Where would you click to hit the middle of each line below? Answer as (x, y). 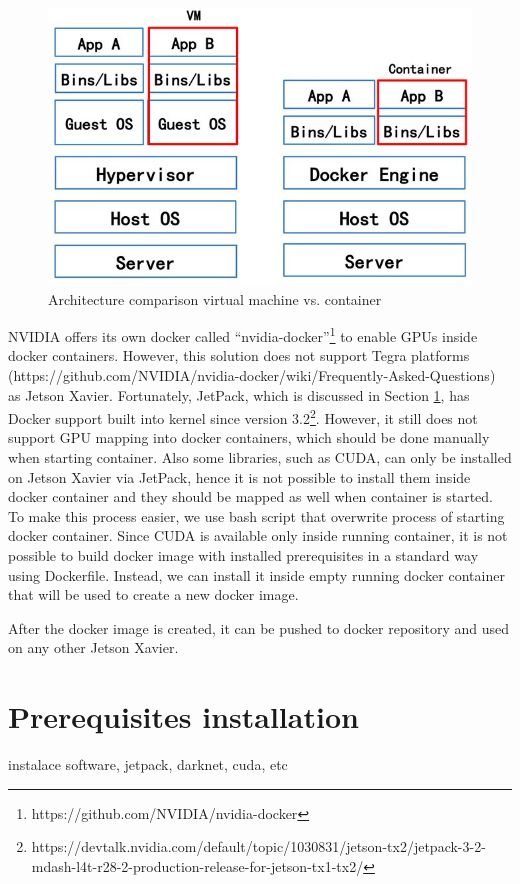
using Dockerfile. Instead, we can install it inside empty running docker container (256, 574)
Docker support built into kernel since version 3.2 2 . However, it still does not (243, 416)
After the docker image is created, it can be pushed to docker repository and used (259, 627)
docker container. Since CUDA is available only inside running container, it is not (258, 535)
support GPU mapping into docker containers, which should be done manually (249, 437)
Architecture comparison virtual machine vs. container (215, 298)
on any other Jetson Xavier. (93, 647)
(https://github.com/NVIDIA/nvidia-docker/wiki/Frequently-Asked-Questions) (252, 374)
